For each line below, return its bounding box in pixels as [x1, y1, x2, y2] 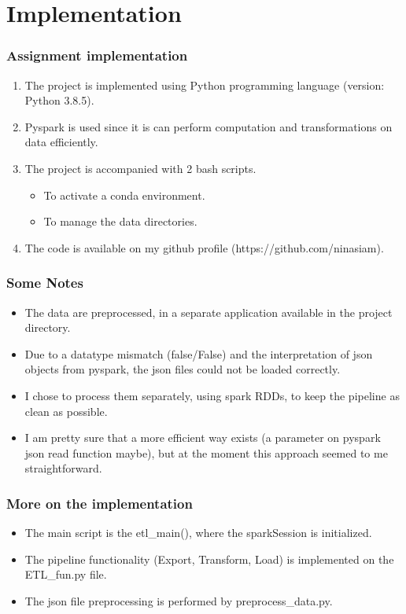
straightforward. [24, 460, 102, 476]
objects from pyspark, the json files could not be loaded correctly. [24, 361, 341, 377]
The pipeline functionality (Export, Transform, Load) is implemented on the [24, 550, 394, 567]
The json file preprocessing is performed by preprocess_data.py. [24, 592, 333, 608]
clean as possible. [24, 403, 108, 419]
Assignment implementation [6, 46, 188, 65]
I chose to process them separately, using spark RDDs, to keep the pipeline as [24, 387, 400, 403]
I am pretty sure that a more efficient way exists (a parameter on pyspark [24, 429, 381, 446]
